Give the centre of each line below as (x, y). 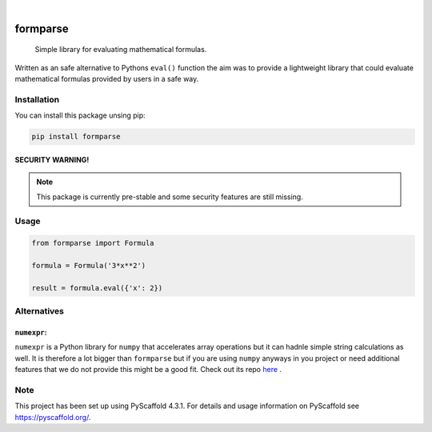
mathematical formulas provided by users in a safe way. (107, 79)
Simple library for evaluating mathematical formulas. (121, 50)
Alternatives (39, 311)
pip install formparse (76, 137)
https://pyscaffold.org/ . (53, 417)
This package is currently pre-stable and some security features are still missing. (170, 197)
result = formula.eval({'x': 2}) (97, 288)
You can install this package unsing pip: (80, 115)
